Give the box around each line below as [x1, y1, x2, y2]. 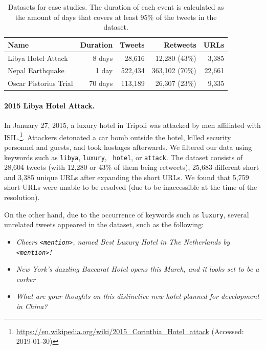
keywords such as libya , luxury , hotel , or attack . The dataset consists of [4, 151, 243, 162]
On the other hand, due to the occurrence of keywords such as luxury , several [4, 209, 249, 220]
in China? [16, 301, 48, 312]
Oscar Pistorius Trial [8, 78, 73, 89]
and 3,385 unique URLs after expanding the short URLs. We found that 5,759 [4, 171, 249, 182]
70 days [89, 78, 113, 89]
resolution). [4, 192, 40, 203]
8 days [93, 52, 113, 63]
